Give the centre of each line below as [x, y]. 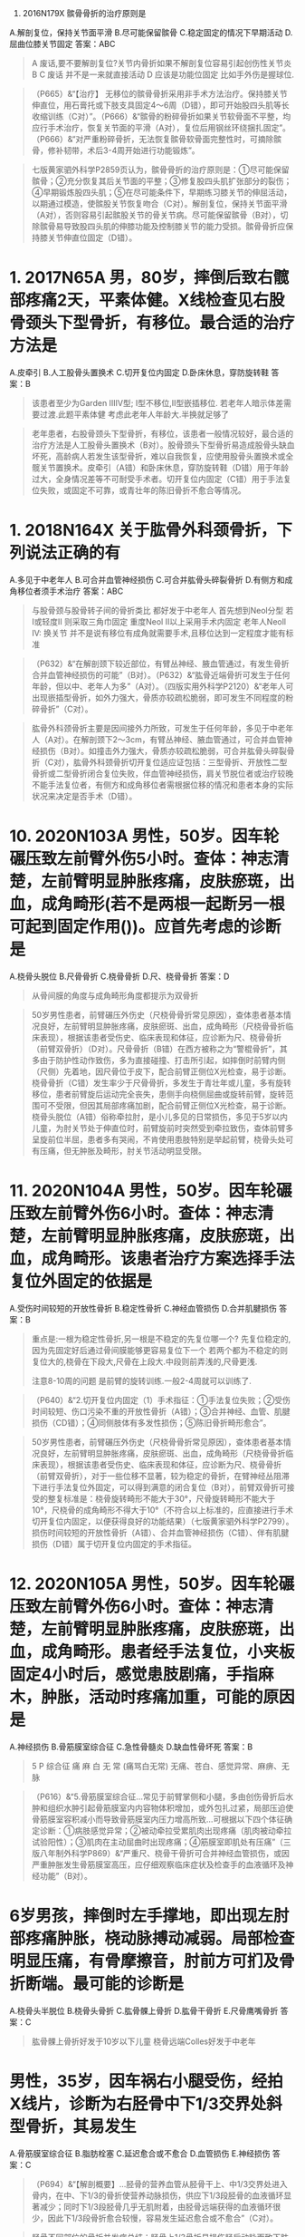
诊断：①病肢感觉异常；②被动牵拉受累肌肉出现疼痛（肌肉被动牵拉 [166, 1830]
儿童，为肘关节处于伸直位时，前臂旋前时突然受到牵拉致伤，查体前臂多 [162, 1128]
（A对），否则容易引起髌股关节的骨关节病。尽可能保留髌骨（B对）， [156, 215]
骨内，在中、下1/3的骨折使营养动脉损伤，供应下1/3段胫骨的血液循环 [157, 2195]
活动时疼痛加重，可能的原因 [192, 1697]
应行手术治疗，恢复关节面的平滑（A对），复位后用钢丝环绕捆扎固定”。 [161, 128]
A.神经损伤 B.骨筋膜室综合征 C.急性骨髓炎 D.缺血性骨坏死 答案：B [131, 1747]
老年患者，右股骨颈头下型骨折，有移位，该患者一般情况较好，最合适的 [162, 433]
